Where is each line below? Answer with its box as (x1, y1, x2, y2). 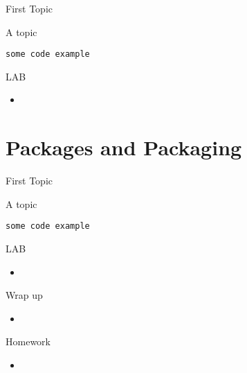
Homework (6, 334, 51, 349)
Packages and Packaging (6, 133, 242, 162)
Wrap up (6, 288, 43, 302)
